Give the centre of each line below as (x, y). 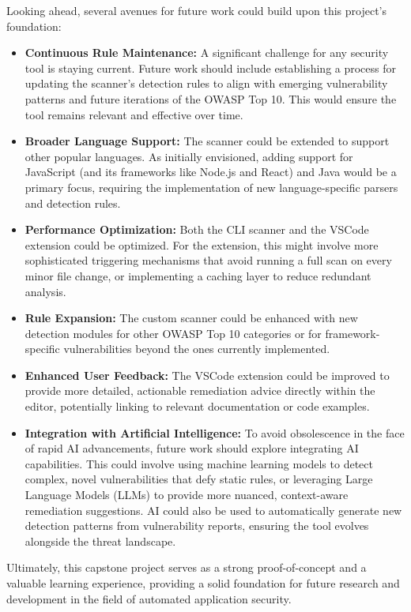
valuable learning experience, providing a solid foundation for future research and (203, 583)
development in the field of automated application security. (149, 598)
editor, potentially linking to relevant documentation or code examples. (197, 406)
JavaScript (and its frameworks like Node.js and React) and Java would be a (211, 172)
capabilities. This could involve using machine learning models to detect (199, 463)
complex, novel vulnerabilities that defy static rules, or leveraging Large (199, 479)
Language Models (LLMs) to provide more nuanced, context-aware (187, 495)
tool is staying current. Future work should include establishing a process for (211, 68)
